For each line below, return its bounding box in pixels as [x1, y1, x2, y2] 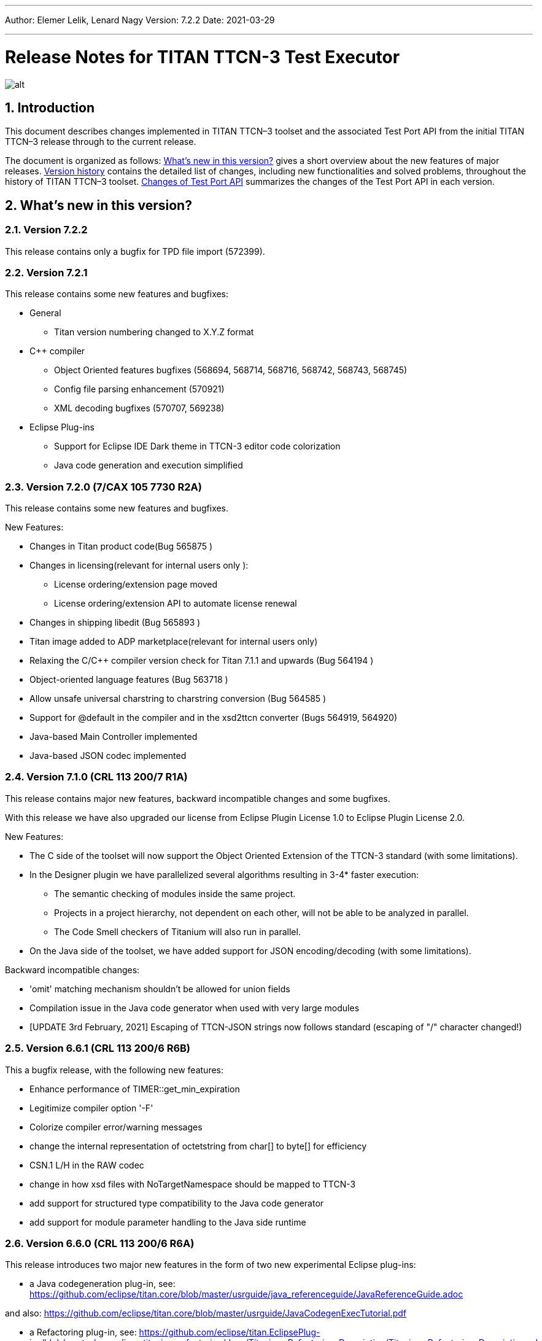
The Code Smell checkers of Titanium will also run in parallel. [54, 926, 301, 937]
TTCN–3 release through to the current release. [5, 136, 196, 147]
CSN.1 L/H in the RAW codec [29, 1159, 144, 1170]
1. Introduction [5, 99, 95, 115]
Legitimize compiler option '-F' [29, 1102, 153, 1113]
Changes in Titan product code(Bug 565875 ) [29, 541, 213, 552]
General [29, 308, 61, 319]
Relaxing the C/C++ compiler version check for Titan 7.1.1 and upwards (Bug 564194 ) [29, 655, 374, 666]
